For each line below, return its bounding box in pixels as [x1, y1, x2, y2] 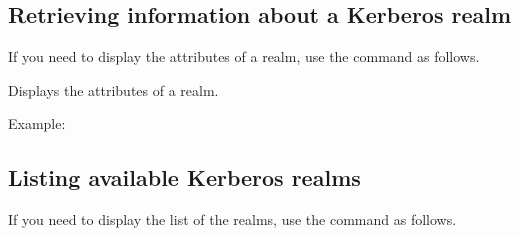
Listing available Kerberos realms [8, 162, 361, 193]
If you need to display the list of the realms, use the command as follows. [8, 209, 457, 230]
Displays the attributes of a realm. [8, 79, 219, 100]
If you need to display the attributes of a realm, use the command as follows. [8, 46, 480, 67]
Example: [8, 113, 66, 134]
